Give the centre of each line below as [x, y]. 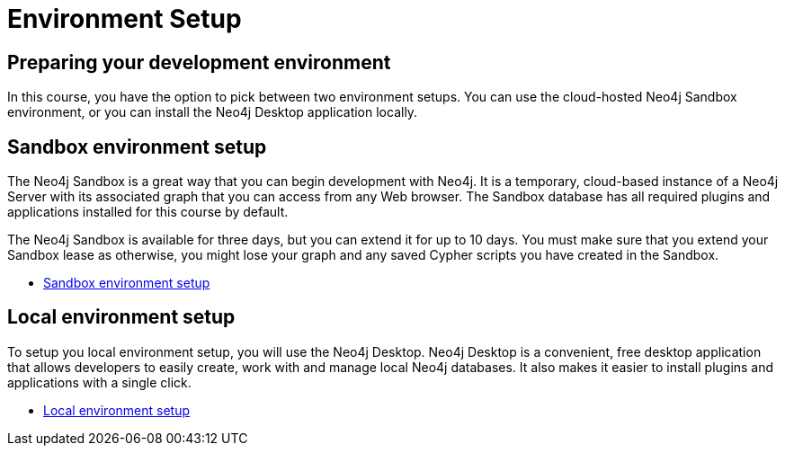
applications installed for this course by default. [148, 212]
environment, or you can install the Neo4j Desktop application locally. [213, 112]
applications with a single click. [99, 382]
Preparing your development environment [199, 62]
